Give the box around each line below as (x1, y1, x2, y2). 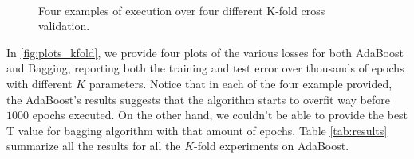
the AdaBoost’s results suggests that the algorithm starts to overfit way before (6, 91, 390, 107)
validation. (38, 17, 90, 34)
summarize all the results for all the (6, 138, 181, 154)
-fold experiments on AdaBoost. (194, 138, 349, 154)
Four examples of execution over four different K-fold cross (38, 2, 325, 18)
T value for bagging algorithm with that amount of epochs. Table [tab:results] (6, 122, 388, 138)
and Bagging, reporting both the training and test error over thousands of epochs (6, 60, 404, 76)
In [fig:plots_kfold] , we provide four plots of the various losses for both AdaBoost (6, 44, 404, 60)
